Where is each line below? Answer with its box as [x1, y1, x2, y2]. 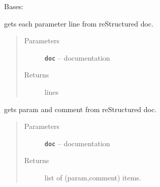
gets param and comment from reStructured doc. [4, 103, 157, 114]
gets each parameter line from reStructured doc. [4, 18, 153, 29]
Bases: [4, 1, 24, 11]
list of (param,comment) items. [44, 172, 141, 183]
